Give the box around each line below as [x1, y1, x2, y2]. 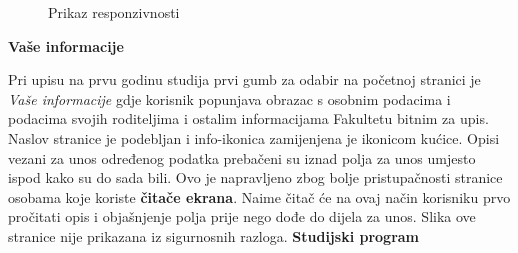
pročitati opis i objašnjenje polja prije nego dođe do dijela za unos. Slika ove [8, 206, 476, 227]
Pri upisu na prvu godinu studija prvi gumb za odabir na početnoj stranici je [8, 69, 481, 90]
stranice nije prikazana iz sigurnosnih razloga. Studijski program [8, 225, 420, 246]
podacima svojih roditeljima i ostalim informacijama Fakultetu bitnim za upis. [8, 108, 489, 129]
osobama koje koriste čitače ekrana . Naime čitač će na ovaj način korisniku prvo [8, 186, 511, 207]
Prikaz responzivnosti [48, 2, 180, 22]
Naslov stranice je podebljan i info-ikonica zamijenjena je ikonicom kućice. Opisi [8, 127, 500, 148]
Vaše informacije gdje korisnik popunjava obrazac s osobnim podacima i [8, 88, 451, 109]
